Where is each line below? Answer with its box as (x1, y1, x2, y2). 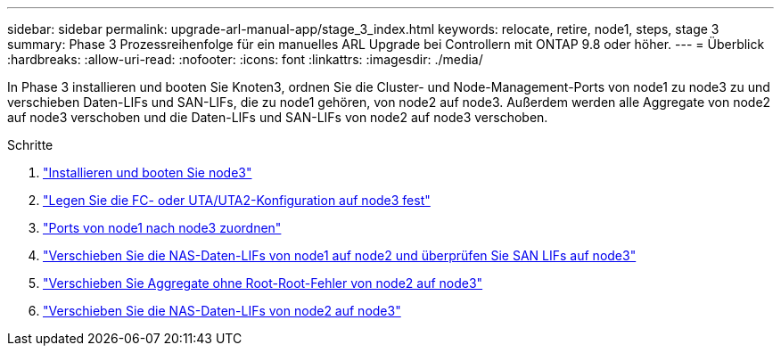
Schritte (7, 137, 53, 152)
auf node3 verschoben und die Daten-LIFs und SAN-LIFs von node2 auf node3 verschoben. (7, 110, 548, 125)
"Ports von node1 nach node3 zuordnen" (43, 220, 282, 235)
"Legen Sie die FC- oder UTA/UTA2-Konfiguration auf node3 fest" (43, 193, 431, 208)
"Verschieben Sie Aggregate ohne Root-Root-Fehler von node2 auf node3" (43, 275, 483, 291)
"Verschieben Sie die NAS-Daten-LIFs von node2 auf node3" (43, 303, 401, 318)
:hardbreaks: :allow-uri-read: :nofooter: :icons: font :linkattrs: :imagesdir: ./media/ (7, 52, 483, 67)
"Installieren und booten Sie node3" (43, 165, 252, 180)
